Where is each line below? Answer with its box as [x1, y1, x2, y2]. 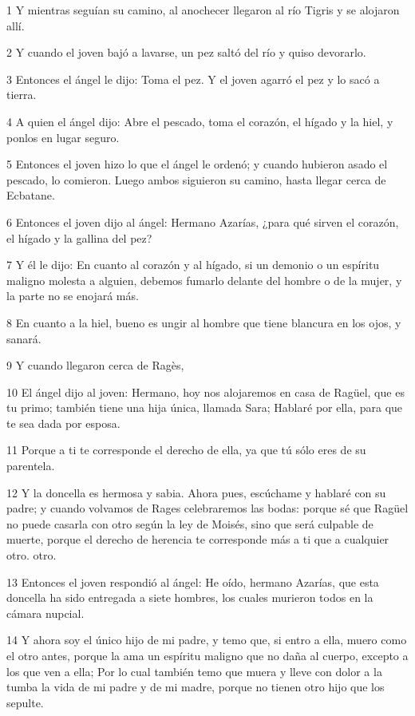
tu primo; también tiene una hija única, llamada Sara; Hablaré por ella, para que [6, 399, 403, 416]
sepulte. [6, 694, 44, 710]
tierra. [6, 86, 37, 103]
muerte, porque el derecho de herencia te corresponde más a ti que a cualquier [6, 531, 389, 548]
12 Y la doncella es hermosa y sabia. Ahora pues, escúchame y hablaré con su [6, 484, 386, 500]
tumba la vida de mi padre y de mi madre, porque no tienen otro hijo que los [6, 678, 385, 695]
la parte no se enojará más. [6, 287, 139, 304]
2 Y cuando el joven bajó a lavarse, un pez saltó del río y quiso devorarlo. [6, 44, 366, 61]
